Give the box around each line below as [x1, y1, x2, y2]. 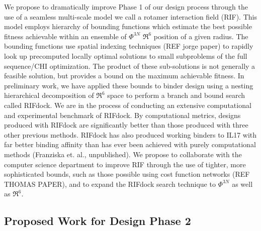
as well [232, 178, 253, 189]
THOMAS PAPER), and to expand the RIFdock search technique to [4, 178, 216, 189]
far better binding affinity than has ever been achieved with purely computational [4, 139, 256, 150]
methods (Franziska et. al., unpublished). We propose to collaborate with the [4, 149, 242, 159]
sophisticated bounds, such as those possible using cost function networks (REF [4, 169, 250, 179]
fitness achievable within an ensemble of [4, 31, 127, 41]
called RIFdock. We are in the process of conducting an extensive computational [4, 99, 251, 110]
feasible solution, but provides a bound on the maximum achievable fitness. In [4, 70, 244, 81]
